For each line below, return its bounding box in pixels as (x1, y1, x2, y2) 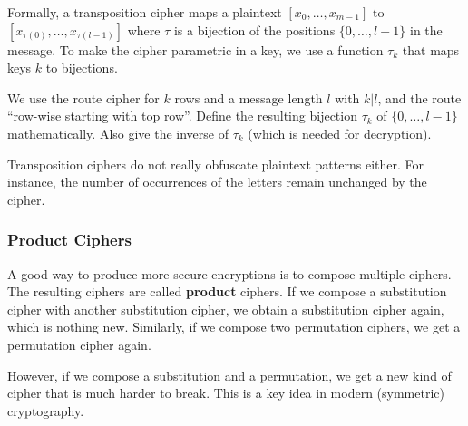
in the (409, 20, 443, 39)
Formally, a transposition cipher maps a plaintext (7, 3, 282, 21)
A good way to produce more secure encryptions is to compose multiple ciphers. (7, 264, 452, 283)
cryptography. (7, 401, 84, 420)
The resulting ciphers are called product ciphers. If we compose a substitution (7, 282, 447, 301)
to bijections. (45, 58, 118, 77)
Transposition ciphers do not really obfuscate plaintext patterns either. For (7, 154, 424, 173)
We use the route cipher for (7, 88, 160, 107)
